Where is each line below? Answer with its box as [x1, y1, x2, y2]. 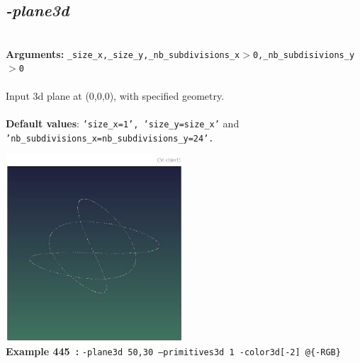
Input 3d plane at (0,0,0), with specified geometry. [6, 88, 225, 103]
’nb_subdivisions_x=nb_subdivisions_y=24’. [6, 133, 214, 144]
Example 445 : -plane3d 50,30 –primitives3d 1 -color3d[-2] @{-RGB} [6, 344, 341, 359]
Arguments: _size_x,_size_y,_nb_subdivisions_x [6, 46, 240, 61]
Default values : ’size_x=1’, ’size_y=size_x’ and [6, 115, 240, 130]
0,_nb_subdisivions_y [252, 50, 355, 60]
